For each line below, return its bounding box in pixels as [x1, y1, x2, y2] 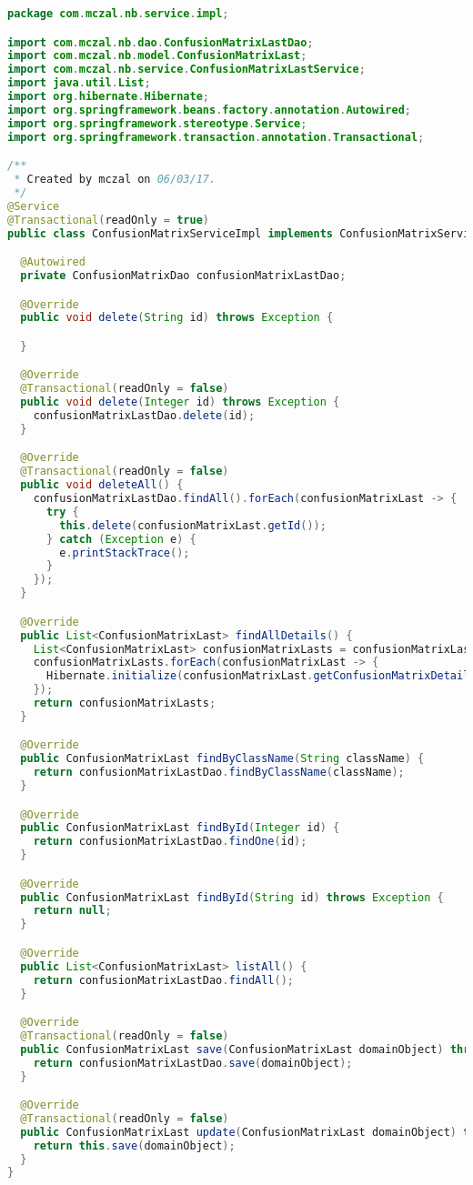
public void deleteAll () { [20, 478, 184, 492]
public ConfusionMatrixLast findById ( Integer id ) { [20, 821, 340, 835]
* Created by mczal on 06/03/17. [14, 173, 216, 186]
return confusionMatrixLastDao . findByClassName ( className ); [33, 766, 405, 779]
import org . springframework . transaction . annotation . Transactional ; [7, 130, 425, 144]
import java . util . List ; [7, 76, 151, 90]
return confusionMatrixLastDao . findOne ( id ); [33, 835, 307, 849]
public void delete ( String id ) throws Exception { [20, 311, 334, 325]
